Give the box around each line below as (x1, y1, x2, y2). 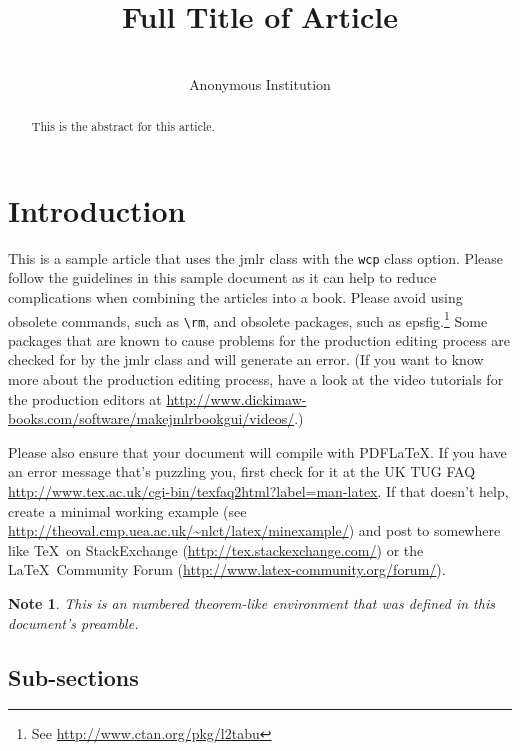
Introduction (8, 189, 186, 230)
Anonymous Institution (189, 73, 331, 94)
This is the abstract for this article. (31, 118, 215, 135)
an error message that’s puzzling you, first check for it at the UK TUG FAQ (8, 461, 476, 482)
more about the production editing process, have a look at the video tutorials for (8, 369, 504, 390)
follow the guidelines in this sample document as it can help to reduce (8, 267, 437, 288)
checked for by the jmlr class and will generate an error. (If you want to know (8, 349, 484, 370)
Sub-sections (8, 661, 139, 692)
